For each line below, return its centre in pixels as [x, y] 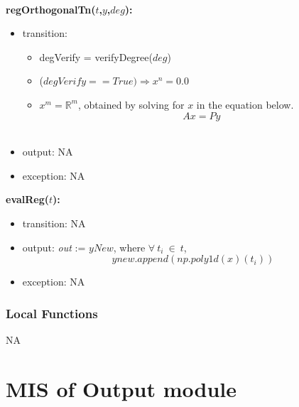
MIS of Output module [121, 388]
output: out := [54, 247]
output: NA [48, 152]
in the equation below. [245, 104]
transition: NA [54, 223]
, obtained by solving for [131, 104]
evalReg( [28, 199]
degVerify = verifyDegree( [96, 56]
